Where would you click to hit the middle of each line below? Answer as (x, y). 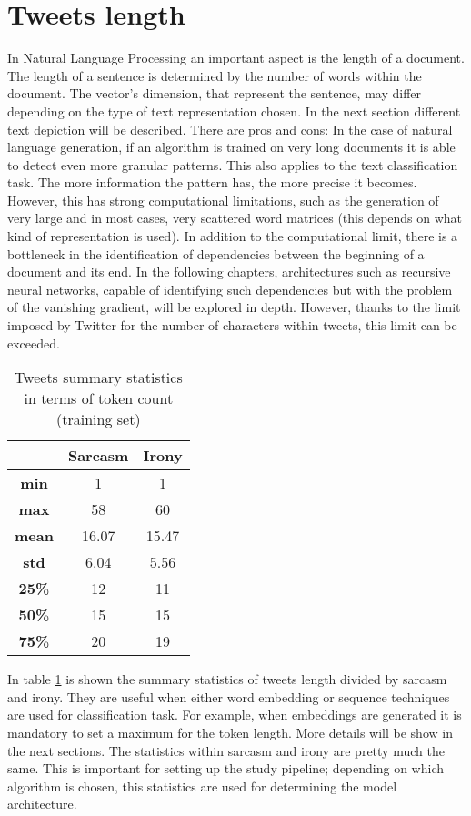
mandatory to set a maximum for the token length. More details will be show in (230, 732)
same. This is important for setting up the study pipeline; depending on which (226, 768)
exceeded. (34, 343)
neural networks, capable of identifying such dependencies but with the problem (230, 289)
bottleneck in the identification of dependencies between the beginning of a (216, 253)
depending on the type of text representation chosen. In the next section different (234, 111)
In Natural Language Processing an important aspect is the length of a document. (236, 58)
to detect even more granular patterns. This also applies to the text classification (233, 164)
